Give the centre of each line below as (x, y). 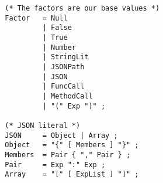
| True (55, 37)
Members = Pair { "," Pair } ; (68, 155)
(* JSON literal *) (43, 125)
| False (57, 28)
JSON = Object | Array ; (61, 135)
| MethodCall (67, 96)
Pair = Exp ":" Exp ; (55, 165)
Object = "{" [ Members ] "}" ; (72, 145)
